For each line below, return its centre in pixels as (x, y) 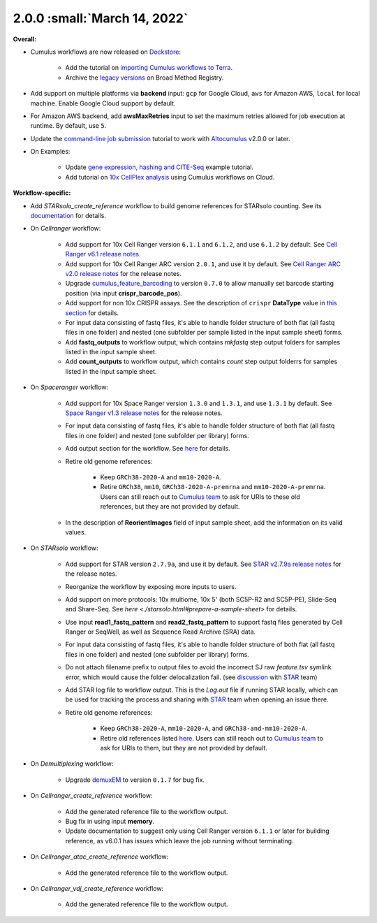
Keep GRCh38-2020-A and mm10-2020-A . (161, 477)
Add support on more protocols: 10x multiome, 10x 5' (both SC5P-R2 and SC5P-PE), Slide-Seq (201, 599)
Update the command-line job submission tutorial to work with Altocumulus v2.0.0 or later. (160, 138)
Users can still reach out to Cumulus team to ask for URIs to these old (200, 497)
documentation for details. (68, 216)
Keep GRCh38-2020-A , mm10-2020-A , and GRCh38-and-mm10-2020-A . (204, 728)
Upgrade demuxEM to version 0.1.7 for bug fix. (135, 780)
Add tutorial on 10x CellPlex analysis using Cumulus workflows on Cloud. (170, 177)
